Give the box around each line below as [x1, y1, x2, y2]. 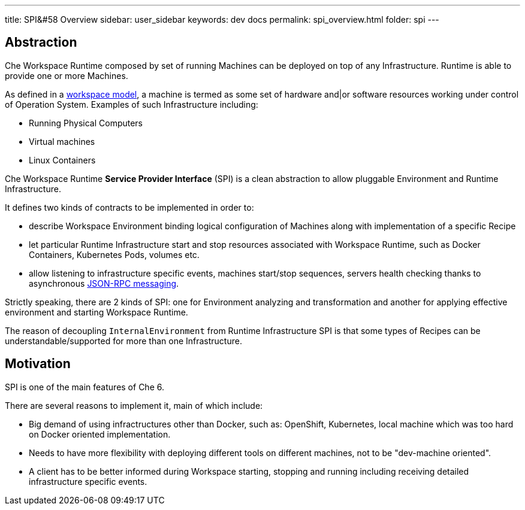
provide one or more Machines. [5, 70, 128, 81]
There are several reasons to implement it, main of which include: [5, 400, 263, 411]
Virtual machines [29, 136, 95, 147]
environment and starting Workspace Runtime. [5, 306, 188, 317]
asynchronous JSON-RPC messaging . [29, 278, 179, 289]
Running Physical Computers [29, 117, 143, 128]
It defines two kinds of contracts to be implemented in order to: [5, 202, 254, 212]
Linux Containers [29, 154, 96, 165]
